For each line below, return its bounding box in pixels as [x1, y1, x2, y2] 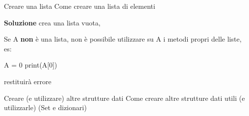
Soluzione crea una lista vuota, [4, 17, 100, 27]
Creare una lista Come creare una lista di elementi [4, 1, 155, 11]
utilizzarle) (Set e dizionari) [4, 102, 87, 113]
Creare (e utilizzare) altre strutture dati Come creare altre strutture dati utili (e [4, 93, 245, 103]
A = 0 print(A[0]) [4, 60, 57, 70]
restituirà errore [4, 76, 51, 86]
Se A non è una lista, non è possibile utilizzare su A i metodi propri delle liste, [4, 34, 242, 44]
